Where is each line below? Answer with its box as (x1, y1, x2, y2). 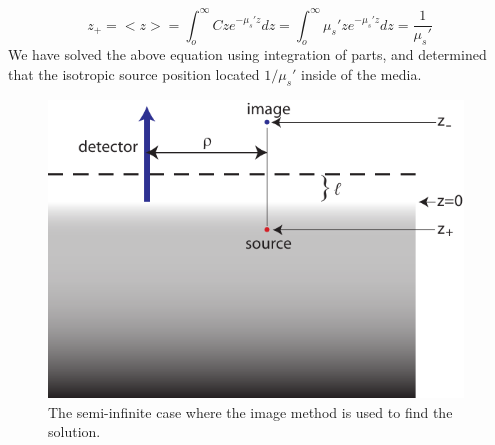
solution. (48, 421, 101, 442)
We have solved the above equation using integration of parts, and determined (8, 44, 487, 65)
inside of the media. (301, 63, 422, 84)
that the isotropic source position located (8, 63, 260, 84)
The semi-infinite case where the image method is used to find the (48, 401, 453, 422)
